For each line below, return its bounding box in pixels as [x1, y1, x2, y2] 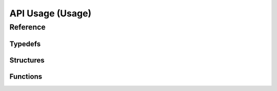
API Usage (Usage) [9, 8, 92, 19]
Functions [9, 72, 43, 81]
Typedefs [9, 39, 41, 48]
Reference [9, 22, 46, 32]
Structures [9, 56, 45, 64]
